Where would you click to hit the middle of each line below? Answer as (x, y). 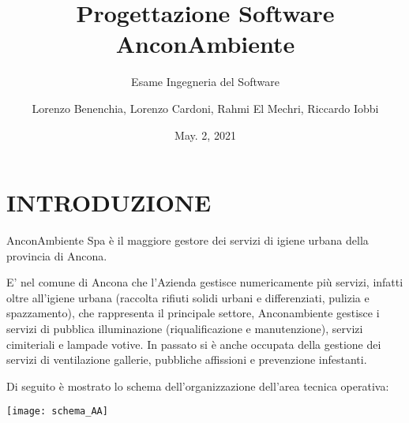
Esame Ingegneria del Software (205, 82)
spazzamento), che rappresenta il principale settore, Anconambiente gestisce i (193, 313)
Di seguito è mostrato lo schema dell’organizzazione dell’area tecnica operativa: (198, 386)
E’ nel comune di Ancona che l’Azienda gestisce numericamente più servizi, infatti (205, 282)
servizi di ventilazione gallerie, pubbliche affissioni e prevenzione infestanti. (187, 359)
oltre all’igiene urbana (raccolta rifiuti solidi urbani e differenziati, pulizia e (188, 297)
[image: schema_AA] (57, 412)
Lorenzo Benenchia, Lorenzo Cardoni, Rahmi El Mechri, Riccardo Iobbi (205, 108)
